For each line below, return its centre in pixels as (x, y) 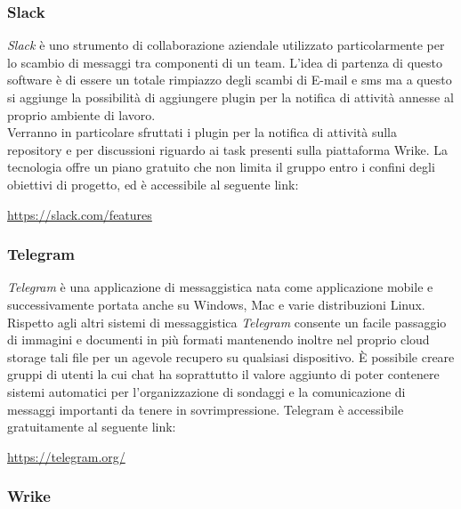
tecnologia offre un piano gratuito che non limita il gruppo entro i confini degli (221, 167)
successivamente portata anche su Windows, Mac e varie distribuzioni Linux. (216, 304)
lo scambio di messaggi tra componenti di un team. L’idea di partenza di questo (225, 62)
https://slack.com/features (80, 214)
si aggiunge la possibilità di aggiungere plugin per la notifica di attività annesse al (230, 97)
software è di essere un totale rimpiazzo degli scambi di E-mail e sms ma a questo (230, 80)
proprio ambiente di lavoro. (81, 114)
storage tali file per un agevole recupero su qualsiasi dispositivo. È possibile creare (231, 356)
